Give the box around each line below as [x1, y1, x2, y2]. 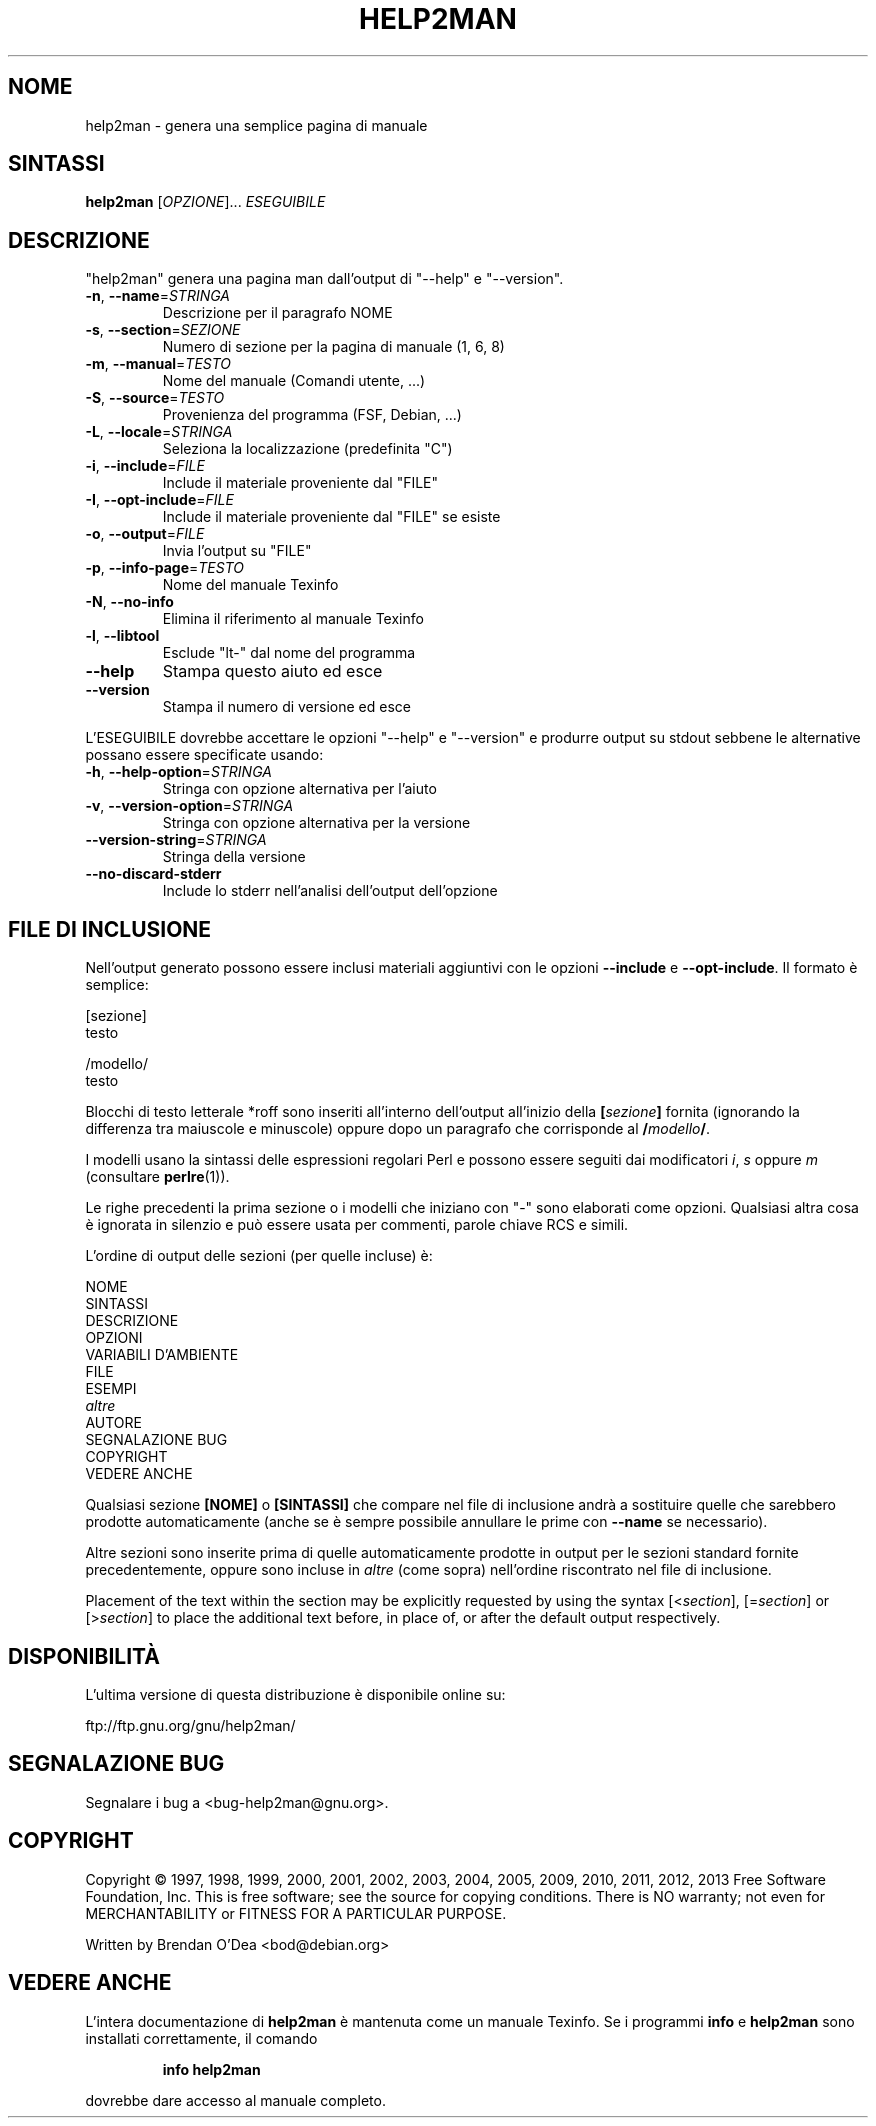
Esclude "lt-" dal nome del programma [162, 644, 416, 662]
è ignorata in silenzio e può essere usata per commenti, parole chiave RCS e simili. [85, 1216, 629, 1234]
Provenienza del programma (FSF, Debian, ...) [162, 406, 462, 424]
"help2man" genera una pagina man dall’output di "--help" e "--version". [85, 270, 564, 288]
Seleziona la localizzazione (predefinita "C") [162, 440, 453, 458]
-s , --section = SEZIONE [85, 321, 241, 339]
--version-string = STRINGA [85, 831, 267, 849]
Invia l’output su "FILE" [162, 542, 312, 560]
